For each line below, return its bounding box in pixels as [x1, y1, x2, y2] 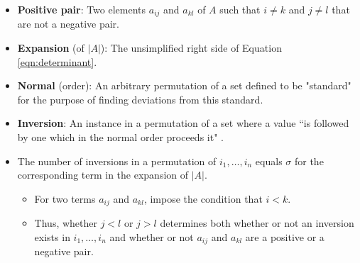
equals [255, 153, 283, 168]
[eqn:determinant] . [17, 54, 97, 69]
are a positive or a [245, 229, 324, 244]
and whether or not [109, 229, 194, 244]
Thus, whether [34, 216, 97, 230]
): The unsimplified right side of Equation [100, 40, 282, 55]
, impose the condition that [143, 191, 263, 206]
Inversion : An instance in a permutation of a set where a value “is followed [17, 116, 349, 130]
